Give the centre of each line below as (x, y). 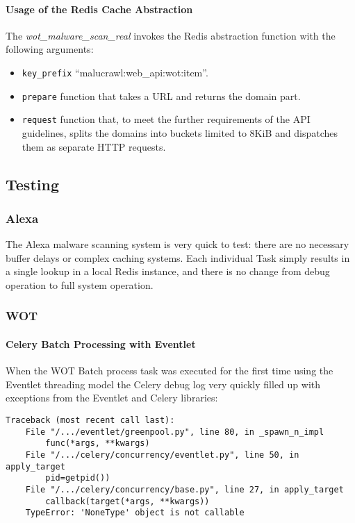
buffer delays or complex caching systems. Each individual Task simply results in (178, 257)
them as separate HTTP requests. (94, 146)
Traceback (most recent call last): (90, 420)
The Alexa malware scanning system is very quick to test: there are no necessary (177, 244)
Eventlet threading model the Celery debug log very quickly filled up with (163, 384)
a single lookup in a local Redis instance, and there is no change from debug (168, 271)
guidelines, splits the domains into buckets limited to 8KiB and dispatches (180, 132)
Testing (32, 184)
